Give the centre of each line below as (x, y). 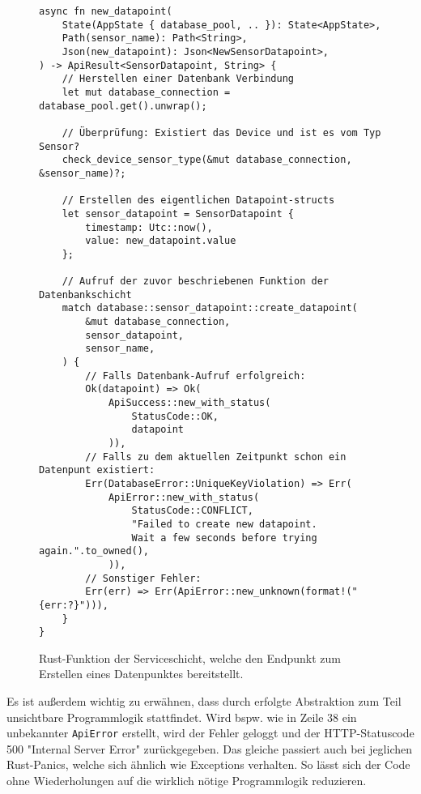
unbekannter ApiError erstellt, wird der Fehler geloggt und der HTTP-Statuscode (210, 733)
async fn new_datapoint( (106, 11)
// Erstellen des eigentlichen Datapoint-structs (198, 201)
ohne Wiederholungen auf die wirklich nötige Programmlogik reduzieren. (187, 781)
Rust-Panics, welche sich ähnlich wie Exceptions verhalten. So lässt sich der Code (208, 764)
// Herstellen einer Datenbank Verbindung (178, 79)
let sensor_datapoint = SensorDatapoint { (178, 213)
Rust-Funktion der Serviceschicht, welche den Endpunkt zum (190, 657)
